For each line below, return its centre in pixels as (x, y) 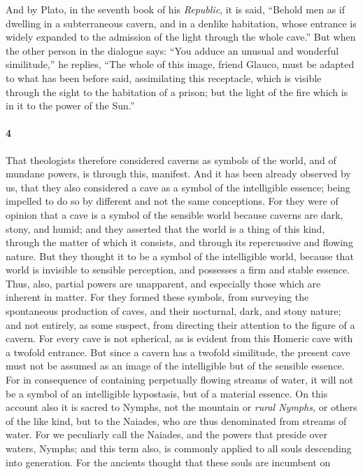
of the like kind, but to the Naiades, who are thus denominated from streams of (176, 420)
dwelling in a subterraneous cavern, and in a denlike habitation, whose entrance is (181, 23)
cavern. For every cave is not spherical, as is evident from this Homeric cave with (179, 338)
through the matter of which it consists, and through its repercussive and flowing (179, 242)
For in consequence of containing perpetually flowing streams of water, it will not (180, 380)
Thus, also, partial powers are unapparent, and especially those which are (163, 283)
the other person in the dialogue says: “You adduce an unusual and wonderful (172, 50)
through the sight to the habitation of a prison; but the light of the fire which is (177, 92)
